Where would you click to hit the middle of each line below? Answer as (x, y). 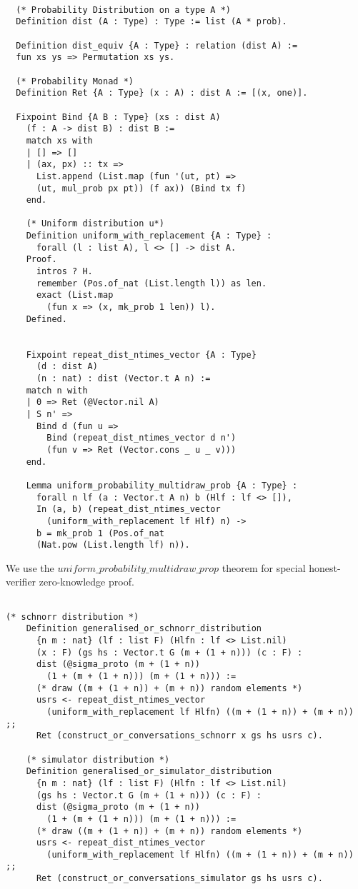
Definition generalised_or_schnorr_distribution (144, 629)
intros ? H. (64, 272)
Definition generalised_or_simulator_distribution (149, 772)
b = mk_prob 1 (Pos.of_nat (100, 533)
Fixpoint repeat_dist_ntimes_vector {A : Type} (141, 355)
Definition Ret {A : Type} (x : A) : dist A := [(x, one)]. (162, 93)
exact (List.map (75, 295)
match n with (57, 390)
